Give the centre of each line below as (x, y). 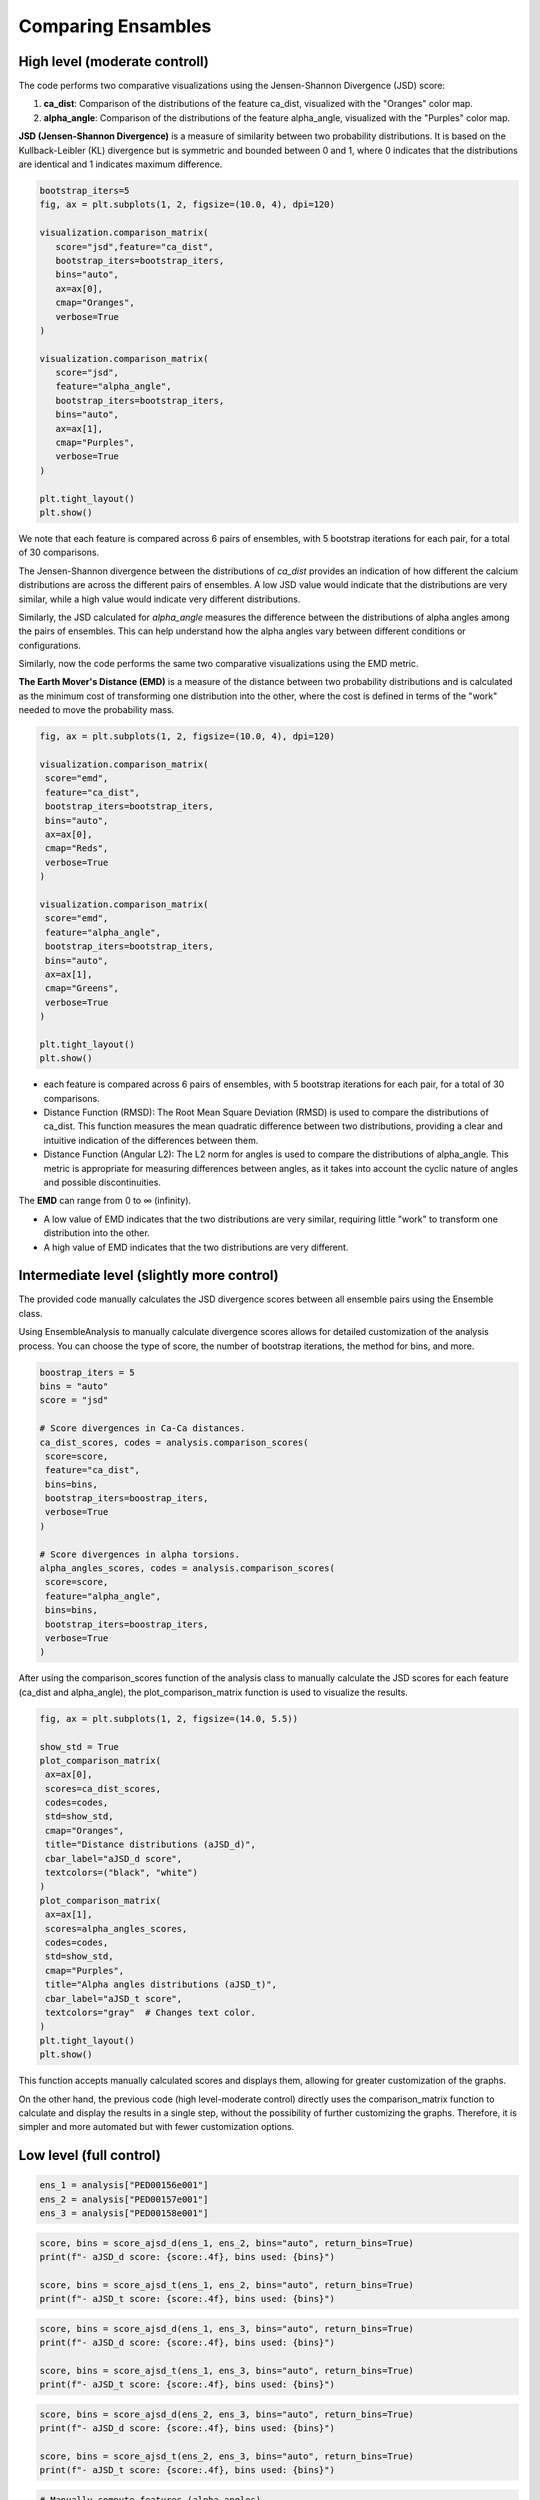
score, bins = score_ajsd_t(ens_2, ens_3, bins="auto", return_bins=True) (227, 2456)
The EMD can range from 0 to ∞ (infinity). (105, 1201)
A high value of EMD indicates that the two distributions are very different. (196, 1247)
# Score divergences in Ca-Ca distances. (142, 1428)
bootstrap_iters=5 (84, 190)
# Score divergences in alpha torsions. (139, 1554)
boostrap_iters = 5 (87, 1372)
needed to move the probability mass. (96, 710)
